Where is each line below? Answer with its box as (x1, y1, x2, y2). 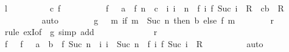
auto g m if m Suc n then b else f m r (41, 13, 274, 26)
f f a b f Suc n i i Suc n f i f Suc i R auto (4, 37, 263, 50)
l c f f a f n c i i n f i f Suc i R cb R (4, 2, 284, 14)
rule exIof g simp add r (4, 25, 158, 38)
